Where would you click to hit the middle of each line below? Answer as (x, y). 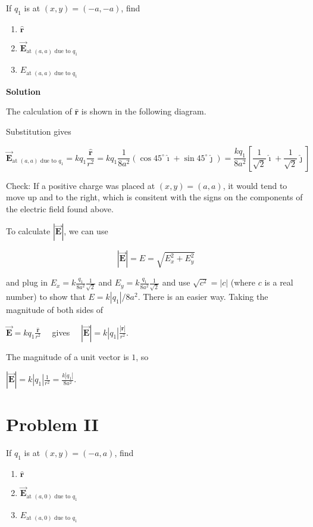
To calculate (28, 231)
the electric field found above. (60, 208)
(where (243, 282)
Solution (24, 91)
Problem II (52, 424)
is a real (279, 282)
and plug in (27, 282)
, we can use (86, 231)
